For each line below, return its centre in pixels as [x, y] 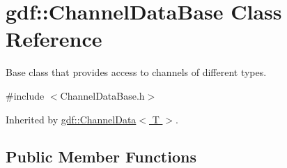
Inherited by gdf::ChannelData [71, 119]
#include [25, 95]
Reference [54, 39]
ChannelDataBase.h [102, 95]
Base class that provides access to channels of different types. [136, 72]
